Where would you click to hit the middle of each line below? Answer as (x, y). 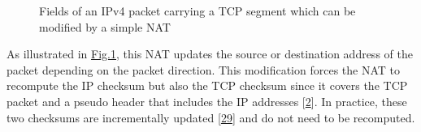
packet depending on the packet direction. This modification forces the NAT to (204, 69)
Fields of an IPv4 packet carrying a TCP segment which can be (197, 11)
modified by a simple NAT (105, 26)
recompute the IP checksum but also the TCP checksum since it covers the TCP (207, 85)
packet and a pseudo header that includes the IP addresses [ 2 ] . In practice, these (207, 101)
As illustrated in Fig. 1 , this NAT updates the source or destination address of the (210, 54)
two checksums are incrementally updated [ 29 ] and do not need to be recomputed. (211, 117)
